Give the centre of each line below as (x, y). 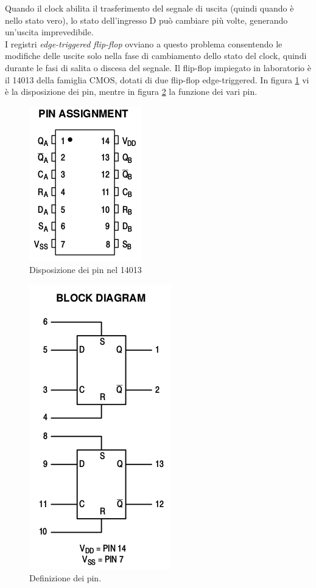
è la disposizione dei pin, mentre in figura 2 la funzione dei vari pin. (131, 92)
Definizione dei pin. (65, 577)
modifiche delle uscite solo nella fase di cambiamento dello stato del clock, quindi (156, 56)
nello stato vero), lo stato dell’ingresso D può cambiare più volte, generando (146, 20)
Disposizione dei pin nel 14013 (86, 270)
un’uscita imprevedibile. (49, 32)
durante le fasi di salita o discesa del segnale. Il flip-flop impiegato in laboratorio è (158, 67)
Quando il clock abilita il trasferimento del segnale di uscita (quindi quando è (149, 8)
